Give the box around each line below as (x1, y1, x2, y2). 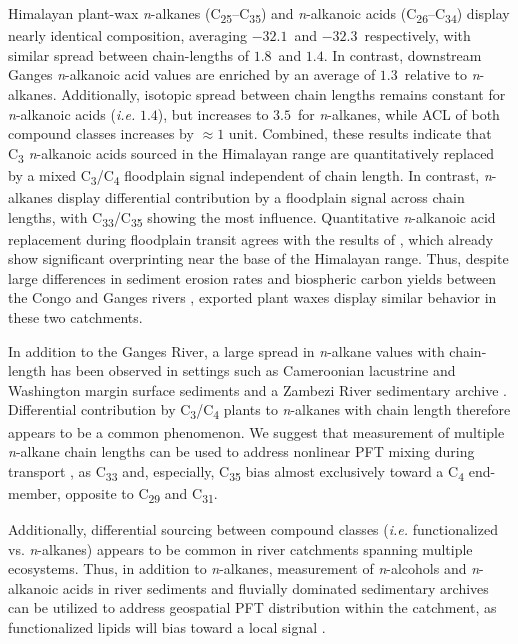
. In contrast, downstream (323, 44, 482, 65)
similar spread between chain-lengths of (8, 44, 250, 65)
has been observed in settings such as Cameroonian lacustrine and (50, 360, 456, 381)
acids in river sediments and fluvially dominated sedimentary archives (62, 577, 489, 598)
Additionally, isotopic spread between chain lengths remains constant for (61, 83, 506, 104)
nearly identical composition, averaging (8, 25, 247, 46)
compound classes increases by (8, 123, 194, 144)
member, (8, 482, 61, 503)
